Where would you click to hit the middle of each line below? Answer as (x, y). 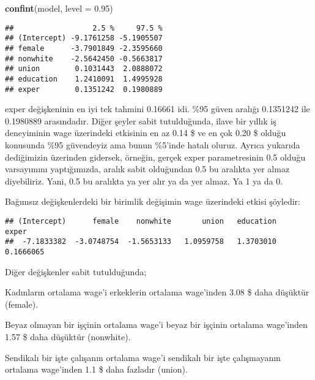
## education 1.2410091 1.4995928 (84, 79)
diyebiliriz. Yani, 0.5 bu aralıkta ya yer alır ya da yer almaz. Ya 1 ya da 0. (144, 180)
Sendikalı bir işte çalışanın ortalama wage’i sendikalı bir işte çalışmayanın (143, 357)
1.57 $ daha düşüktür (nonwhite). (68, 336)
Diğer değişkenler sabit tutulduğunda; (76, 271)
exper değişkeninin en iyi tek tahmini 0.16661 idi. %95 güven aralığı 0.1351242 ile (157, 109)
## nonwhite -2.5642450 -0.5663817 (84, 59)
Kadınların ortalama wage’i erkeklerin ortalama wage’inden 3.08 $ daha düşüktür (157, 292)
